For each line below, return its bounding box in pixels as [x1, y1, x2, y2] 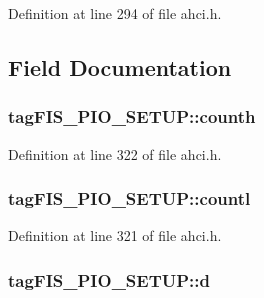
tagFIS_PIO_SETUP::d [8, 267, 210, 292]
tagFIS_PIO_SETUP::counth [8, 104, 256, 129]
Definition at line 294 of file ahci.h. [8, 3, 222, 23]
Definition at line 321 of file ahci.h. [8, 225, 222, 246]
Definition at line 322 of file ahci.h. [8, 143, 222, 164]
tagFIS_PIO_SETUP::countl [8, 186, 251, 211]
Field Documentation [8, 51, 232, 82]
